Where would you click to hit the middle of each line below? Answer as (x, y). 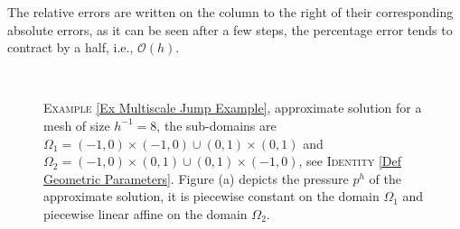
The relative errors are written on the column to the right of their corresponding (230, 12)
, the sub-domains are (216, 125)
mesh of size (77, 125)
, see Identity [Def (350, 161)
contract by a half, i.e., (70, 47)
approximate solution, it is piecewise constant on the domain (211, 196)
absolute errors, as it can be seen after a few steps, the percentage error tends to (230, 29)
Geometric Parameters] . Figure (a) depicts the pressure (196, 178)
